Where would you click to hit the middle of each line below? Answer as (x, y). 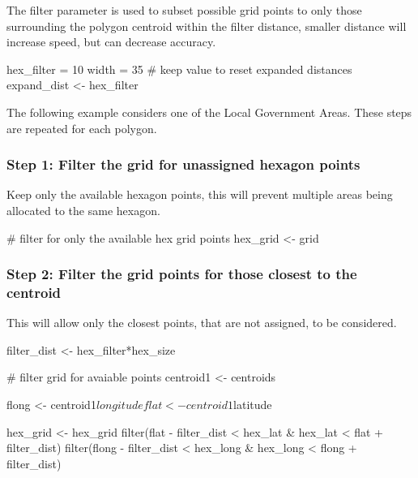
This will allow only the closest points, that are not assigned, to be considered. (202, 323)
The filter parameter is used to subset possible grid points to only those (184, 10)
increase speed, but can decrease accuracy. (111, 42)
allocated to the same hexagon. (83, 210)
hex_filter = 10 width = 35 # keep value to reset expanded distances (179, 69)
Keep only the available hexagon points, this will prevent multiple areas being (200, 194)
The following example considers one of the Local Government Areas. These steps (209, 112)
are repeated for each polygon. (82, 128)
